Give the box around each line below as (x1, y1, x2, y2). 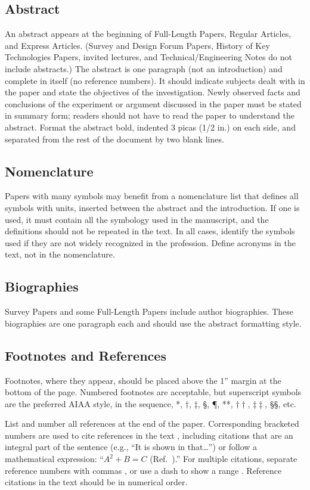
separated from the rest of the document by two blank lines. (5, 132, 224, 145)
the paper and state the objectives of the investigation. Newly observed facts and (5, 86, 300, 98)
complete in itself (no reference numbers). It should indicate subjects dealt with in (5, 74, 305, 86)
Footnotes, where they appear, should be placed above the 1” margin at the (5, 374, 281, 386)
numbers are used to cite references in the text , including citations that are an (5, 429, 293, 441)
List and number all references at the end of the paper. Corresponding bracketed (5, 417, 299, 430)
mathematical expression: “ (5, 452, 104, 465)
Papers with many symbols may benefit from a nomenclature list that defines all (5, 190, 299, 202)
